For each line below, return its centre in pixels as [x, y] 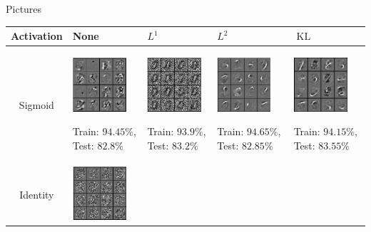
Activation [37, 36]
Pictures [24, 9]
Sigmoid [36, 104]
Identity [37, 194]
